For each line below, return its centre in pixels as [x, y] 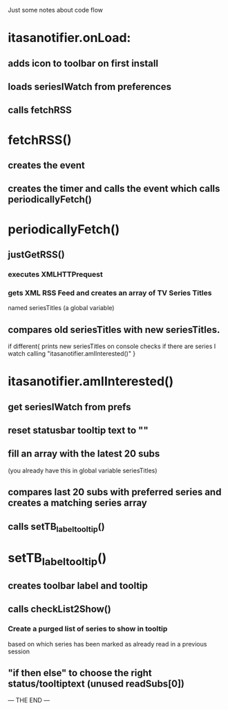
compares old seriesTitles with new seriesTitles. [114, 330]
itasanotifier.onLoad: [69, 38]
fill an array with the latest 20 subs [84, 454]
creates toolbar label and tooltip [78, 585]
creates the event [46, 165]
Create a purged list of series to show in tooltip [88, 629]
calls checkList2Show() [59, 610]
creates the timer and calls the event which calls [114, 189]
